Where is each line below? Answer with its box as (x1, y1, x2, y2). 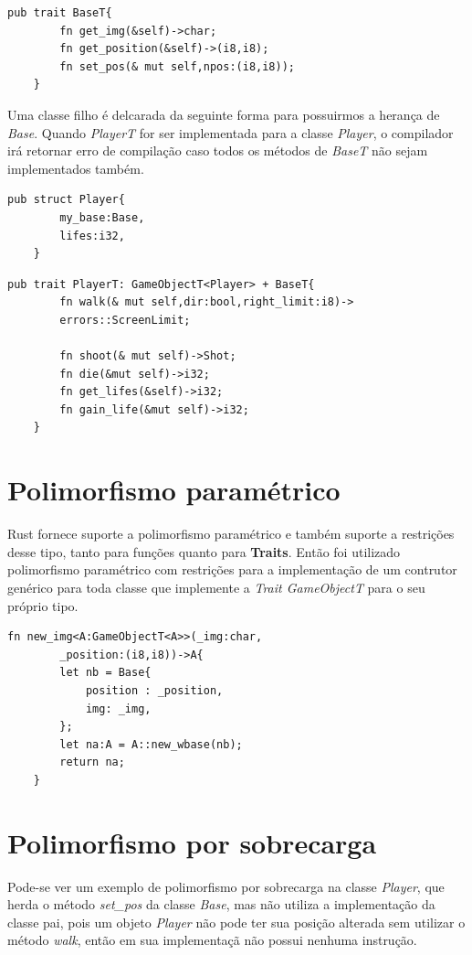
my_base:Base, (59, 210, 145, 224)
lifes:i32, (59, 229, 125, 242)
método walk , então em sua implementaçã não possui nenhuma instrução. (7, 930, 417, 950)
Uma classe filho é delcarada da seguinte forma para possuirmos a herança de (7, 104, 440, 123)
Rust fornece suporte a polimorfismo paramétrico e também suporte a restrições (7, 524, 455, 543)
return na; (59, 756, 125, 769)
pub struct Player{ (7, 193, 125, 207)
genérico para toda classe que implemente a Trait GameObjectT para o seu (7, 577, 425, 596)
